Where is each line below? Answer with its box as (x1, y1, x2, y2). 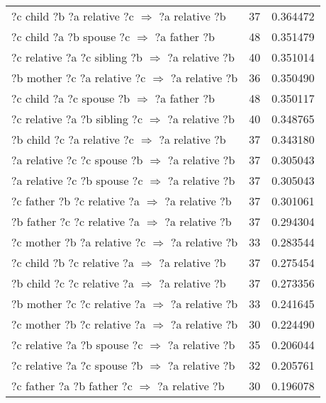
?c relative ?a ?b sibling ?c (11, 110, 142, 127)
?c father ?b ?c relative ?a (11, 193, 140, 209)
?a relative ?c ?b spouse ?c (11, 172, 143, 188)
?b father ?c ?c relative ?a (11, 213, 140, 229)
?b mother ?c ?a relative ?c (11, 69, 146, 86)
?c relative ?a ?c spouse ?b (11, 357, 143, 373)
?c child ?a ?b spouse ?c (11, 28, 130, 45)
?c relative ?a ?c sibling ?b (11, 49, 142, 65)
